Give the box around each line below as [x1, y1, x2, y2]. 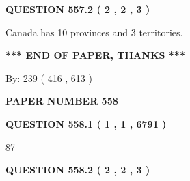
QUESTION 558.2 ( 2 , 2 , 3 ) [5, 163, 150, 177]
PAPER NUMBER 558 [5, 94, 118, 108]
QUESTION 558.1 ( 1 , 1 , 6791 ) [5, 116, 167, 130]
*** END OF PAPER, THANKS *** [5, 48, 185, 62]
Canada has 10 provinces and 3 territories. [5, 25, 183, 39]
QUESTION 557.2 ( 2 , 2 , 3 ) [5, 2, 150, 16]
